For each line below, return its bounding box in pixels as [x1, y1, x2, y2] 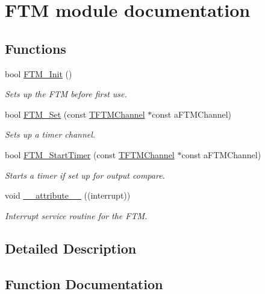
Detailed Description [5, 238, 137, 257]
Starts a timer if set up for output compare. [5, 168, 165, 181]
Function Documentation [5, 274, 163, 293]
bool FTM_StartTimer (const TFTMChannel [5, 148, 175, 161]
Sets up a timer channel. [5, 128, 96, 141]
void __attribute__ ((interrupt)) [5, 189, 131, 202]
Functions [5, 39, 66, 57]
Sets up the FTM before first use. [5, 88, 127, 100]
